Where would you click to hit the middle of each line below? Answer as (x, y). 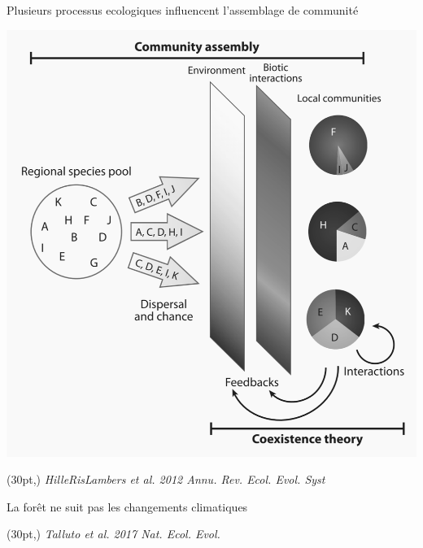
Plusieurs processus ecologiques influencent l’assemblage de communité (183, 10)
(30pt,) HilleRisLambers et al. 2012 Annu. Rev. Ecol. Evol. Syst (166, 479)
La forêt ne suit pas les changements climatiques (127, 506)
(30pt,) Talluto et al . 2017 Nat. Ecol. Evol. (113, 534)
